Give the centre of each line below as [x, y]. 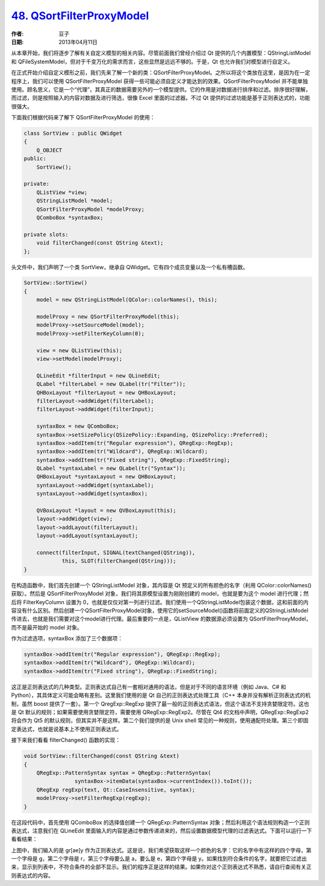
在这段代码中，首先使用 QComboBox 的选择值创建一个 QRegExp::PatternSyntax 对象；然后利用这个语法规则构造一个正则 [160, 822]
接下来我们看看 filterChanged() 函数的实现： [66, 740]
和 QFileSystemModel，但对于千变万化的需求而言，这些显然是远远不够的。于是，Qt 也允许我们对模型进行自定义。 [152, 61]
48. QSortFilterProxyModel [80, 16]
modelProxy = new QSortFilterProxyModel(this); [108, 317]
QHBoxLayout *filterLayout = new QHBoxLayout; [107, 392]
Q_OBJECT [49, 150]
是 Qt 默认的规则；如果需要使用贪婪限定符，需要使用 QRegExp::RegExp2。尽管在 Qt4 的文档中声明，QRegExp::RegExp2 [160, 712]
